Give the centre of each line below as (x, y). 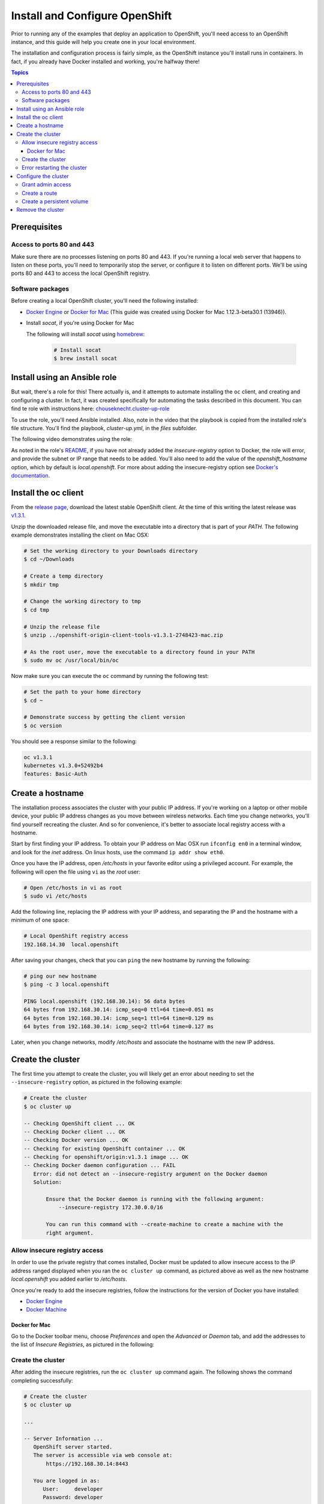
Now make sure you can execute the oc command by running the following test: (110, 676)
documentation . (31, 476)
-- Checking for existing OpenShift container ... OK (104, 1148)
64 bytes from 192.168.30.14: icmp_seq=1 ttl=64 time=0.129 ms (119, 1018)
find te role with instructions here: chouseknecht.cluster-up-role (90, 408)
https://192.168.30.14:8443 (87, 1464)
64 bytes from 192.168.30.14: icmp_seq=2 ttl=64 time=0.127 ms (119, 1027)
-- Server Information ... (63, 1438)
